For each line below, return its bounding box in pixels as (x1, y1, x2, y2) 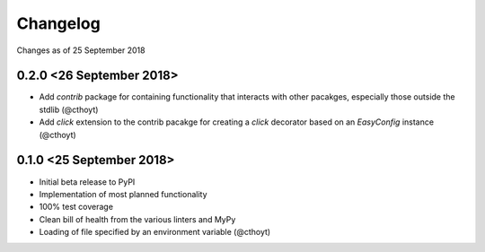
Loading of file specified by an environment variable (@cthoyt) (39, 227, 271, 238)
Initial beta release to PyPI (39, 176, 136, 187)
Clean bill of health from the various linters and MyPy (39, 213, 236, 224)
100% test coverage (39, 202, 114, 213)
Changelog (16, 13, 101, 33)
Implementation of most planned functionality (39, 188, 207, 199)
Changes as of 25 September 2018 (16, 45, 145, 56)
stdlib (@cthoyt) (39, 104, 99, 115)
